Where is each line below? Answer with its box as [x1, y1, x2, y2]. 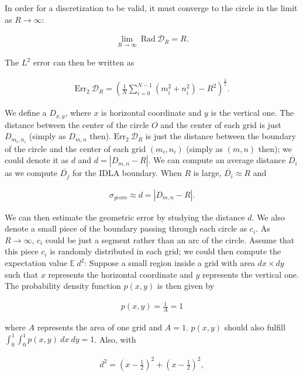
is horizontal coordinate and [101, 106, 202, 119]
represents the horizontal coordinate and [48, 268, 193, 280]
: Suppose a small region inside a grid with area [84, 257, 255, 269]
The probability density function [5, 280, 121, 292]
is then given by [157, 280, 215, 292]
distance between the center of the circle [5, 118, 149, 130]
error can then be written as [33, 56, 135, 68]
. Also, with [94, 333, 136, 345]
